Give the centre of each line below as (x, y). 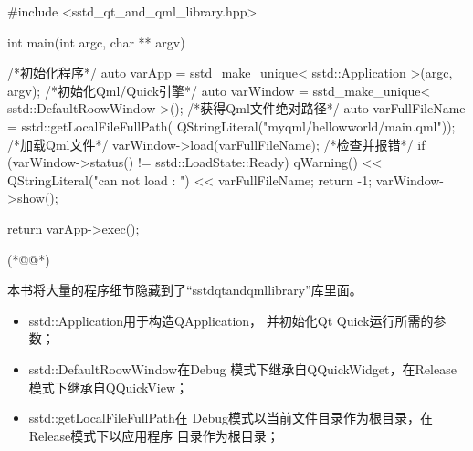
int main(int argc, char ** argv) (96, 42)
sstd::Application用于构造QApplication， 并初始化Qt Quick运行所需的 (231, 320)
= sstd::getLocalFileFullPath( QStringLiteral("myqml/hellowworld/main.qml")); (231, 126)
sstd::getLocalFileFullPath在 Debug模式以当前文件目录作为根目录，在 (231, 418)
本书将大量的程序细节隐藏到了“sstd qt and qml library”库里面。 (185, 290)
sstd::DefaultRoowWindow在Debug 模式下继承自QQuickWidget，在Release (242, 368)
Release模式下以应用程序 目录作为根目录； (154, 435)
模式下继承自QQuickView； (109, 387)
